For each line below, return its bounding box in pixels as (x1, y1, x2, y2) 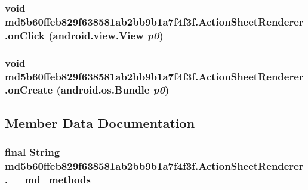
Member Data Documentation (5, 113, 195, 132)
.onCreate (5, 82, 53, 97)
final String (5, 145, 60, 160)
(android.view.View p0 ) (48, 27, 164, 42)
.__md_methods (5, 172, 91, 186)
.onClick (5, 27, 45, 42)
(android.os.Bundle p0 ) (56, 82, 170, 97)
